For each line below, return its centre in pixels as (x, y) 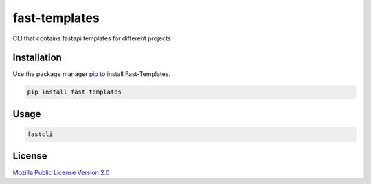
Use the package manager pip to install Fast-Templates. (92, 74)
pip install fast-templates (74, 92)
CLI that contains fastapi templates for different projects (92, 38)
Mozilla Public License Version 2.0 (61, 172)
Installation (37, 58)
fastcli (40, 134)
